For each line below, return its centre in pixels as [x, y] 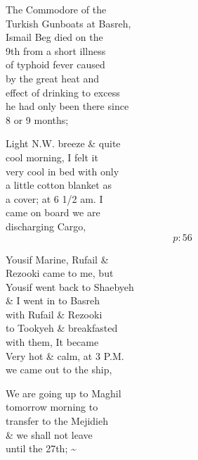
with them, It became [52, 342]
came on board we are [53, 212]
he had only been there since [67, 106]
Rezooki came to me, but [60, 273]
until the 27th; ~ [41, 448]
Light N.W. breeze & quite [63, 143]
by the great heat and [53, 78]
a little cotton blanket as [59, 185]
